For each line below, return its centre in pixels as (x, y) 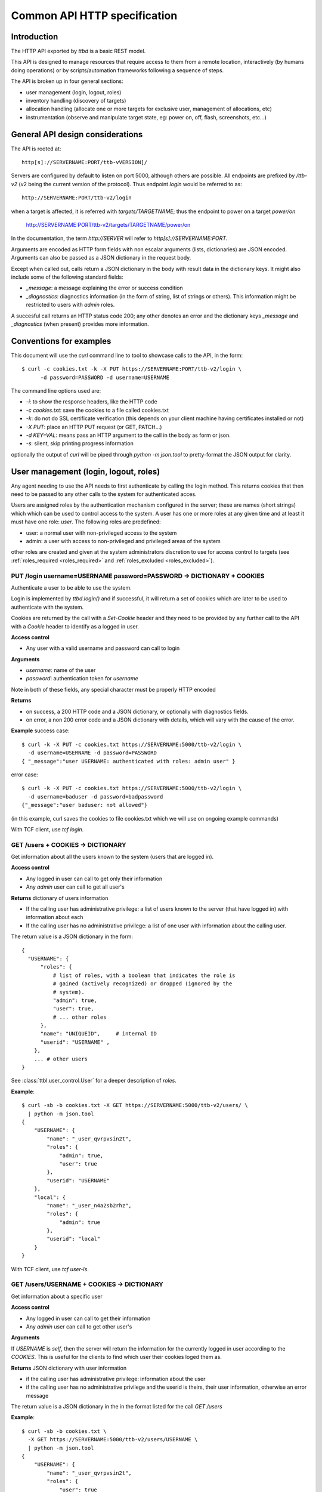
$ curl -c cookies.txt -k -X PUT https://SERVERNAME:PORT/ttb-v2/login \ (132, 369)
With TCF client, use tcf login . (47, 829)
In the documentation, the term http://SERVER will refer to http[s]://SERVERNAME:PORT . (119, 238)
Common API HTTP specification (94, 16)
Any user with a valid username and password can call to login (103, 648)
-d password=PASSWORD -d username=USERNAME (105, 377)
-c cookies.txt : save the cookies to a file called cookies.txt (97, 410)
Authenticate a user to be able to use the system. (71, 587)
